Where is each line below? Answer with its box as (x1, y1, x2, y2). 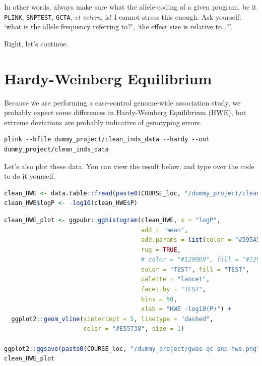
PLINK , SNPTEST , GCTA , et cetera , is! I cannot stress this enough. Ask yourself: (4, 11, 241, 22)
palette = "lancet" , (141, 276, 210, 283)
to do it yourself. (4, 171, 55, 181)
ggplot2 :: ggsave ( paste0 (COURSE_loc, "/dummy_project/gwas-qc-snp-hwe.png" (4, 345, 260, 352)
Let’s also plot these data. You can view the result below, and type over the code (4, 161, 254, 171)
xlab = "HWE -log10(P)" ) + (141, 305, 232, 313)
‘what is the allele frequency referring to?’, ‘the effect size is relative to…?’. (4, 21, 233, 32)
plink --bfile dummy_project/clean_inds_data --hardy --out (4, 136, 210, 143)
